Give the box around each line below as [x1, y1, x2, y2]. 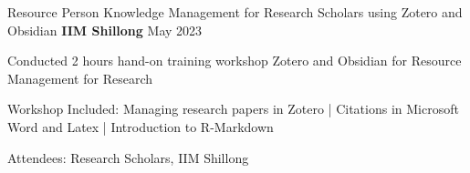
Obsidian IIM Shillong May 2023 [7, 20, 203, 39]
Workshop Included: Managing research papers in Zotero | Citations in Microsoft [7, 99, 459, 118]
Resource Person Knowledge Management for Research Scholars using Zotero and [7, 3, 463, 21]
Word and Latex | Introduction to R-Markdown [7, 117, 274, 136]
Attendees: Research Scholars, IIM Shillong [7, 148, 249, 167]
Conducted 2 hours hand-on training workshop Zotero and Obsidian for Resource [7, 51, 462, 70]
